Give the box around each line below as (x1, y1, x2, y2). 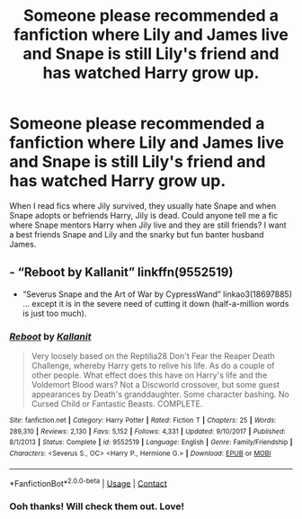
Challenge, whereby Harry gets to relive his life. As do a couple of (31, 361, 275, 371)
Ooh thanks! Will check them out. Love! (9, 500, 184, 513)
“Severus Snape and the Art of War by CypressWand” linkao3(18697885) (22, 289, 293, 300)
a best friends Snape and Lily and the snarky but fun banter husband (9, 228, 264, 239)
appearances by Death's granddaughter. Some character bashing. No (31, 389, 289, 400)
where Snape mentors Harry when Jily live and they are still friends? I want (9, 219, 287, 230)
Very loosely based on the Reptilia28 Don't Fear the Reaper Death (31, 351, 276, 362)
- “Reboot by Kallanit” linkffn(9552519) (9, 264, 234, 280)
